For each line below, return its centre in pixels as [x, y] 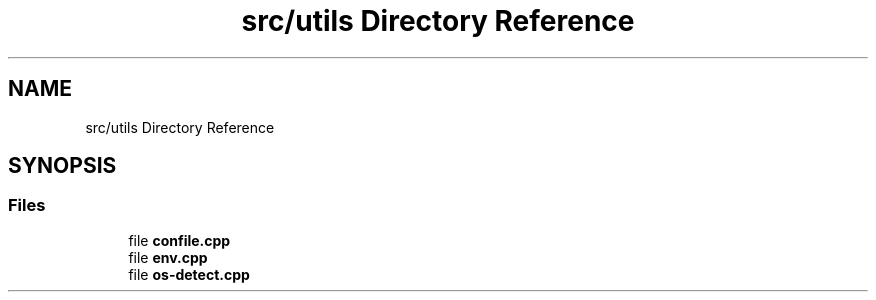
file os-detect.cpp [189, 274]
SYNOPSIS [62, 166]
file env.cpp [168, 257]
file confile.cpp [179, 240]
